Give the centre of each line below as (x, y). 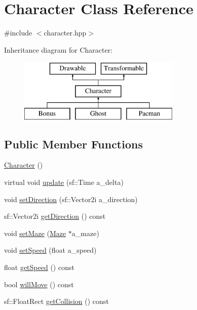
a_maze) (85, 233)
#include (18, 33)
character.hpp (65, 33)
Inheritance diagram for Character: (58, 49)
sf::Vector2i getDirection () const (55, 216)
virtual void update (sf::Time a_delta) (64, 182)
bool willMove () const (39, 284)
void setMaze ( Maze (35, 233)
